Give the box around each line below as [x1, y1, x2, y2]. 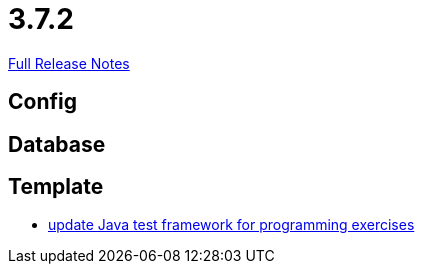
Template [8, 174, 104, 200]
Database [8, 131, 106, 157]
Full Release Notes [8, 54, 130, 72]
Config [8, 89, 77, 115]
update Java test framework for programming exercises [48, 216, 415, 234]
